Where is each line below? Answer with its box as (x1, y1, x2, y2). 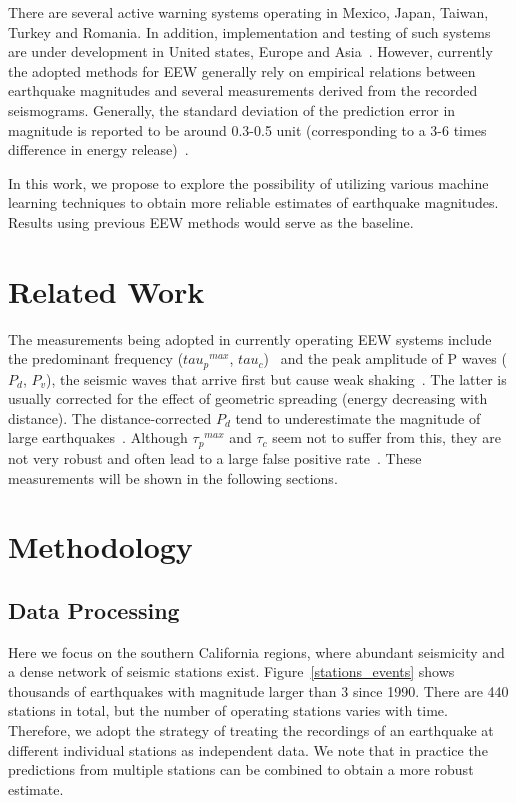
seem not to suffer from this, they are (272, 427, 501, 448)
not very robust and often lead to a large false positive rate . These (8, 447, 422, 468)
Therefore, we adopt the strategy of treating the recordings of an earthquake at (8, 720, 494, 741)
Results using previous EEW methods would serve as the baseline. (8, 211, 414, 232)
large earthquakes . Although (8, 427, 188, 448)
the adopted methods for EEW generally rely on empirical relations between (8, 60, 476, 81)
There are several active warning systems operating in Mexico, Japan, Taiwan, (8, 2, 489, 22)
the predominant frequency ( (8, 348, 184, 369)
